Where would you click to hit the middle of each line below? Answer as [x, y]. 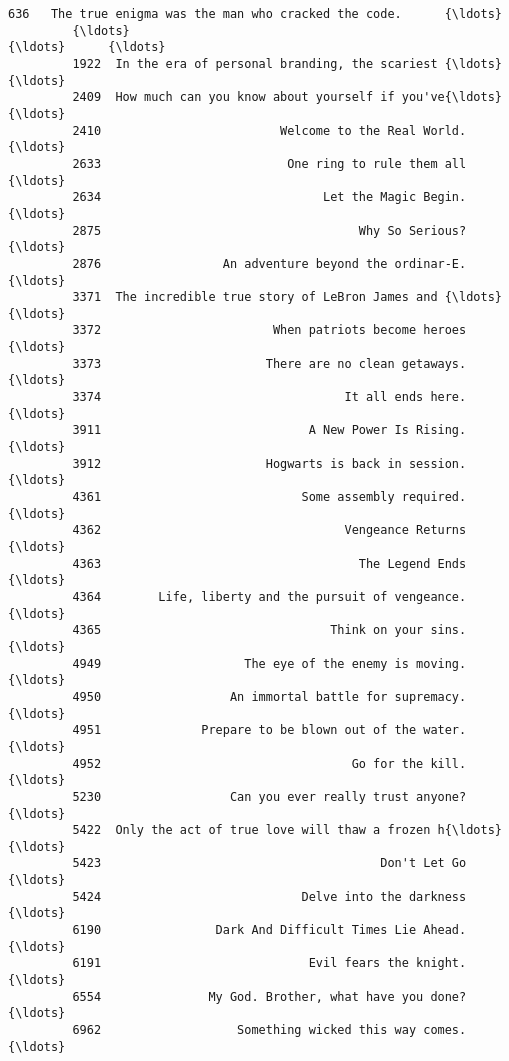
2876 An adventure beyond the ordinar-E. [269, 263]
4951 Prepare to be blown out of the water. [269, 730]
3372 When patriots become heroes [269, 330]
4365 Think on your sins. [269, 630]
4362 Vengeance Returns [269, 530]
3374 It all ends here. [269, 397]
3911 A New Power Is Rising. [269, 430]
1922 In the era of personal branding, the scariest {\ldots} [287, 63]
